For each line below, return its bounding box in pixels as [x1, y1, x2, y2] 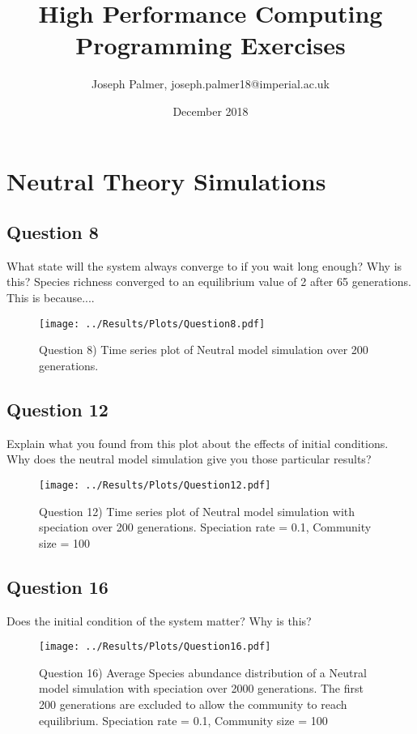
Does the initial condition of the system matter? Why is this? [6, 612, 312, 629]
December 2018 [172, 102, 249, 119]
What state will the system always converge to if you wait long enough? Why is [6, 257, 402, 274]
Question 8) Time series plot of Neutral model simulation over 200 [39, 341, 368, 358]
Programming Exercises [75, 28, 346, 62]
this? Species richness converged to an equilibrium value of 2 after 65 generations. [6, 273, 411, 290]
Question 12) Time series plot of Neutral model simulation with [39, 502, 355, 519]
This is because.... [6, 289, 95, 306]
